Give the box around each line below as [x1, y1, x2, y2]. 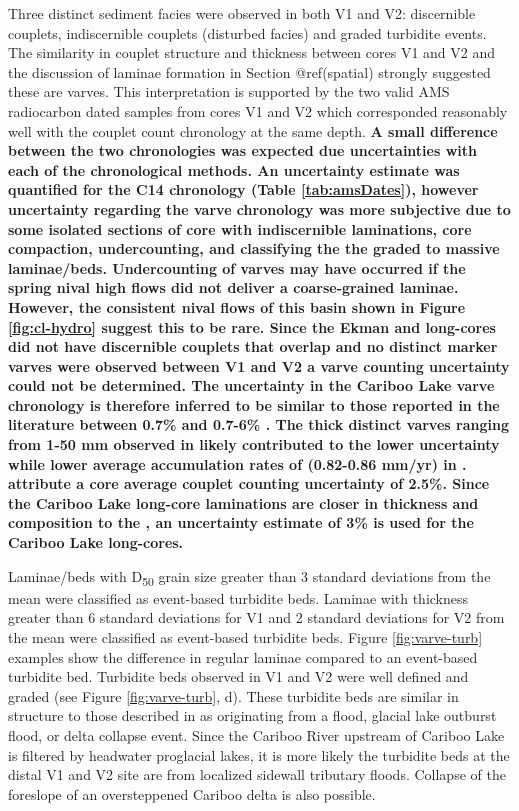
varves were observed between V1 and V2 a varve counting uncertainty [8, 355, 510, 376]
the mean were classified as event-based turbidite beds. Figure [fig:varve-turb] [8, 626, 483, 647]
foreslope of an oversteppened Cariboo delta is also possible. [8, 783, 376, 804]
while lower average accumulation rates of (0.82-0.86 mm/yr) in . [8, 453, 467, 474]
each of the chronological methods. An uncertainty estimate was [8, 159, 460, 180]
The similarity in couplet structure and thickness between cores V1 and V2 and [8, 42, 496, 63]
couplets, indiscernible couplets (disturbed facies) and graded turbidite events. [8, 22, 487, 43]
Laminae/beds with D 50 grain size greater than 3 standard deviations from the [8, 565, 491, 589]
